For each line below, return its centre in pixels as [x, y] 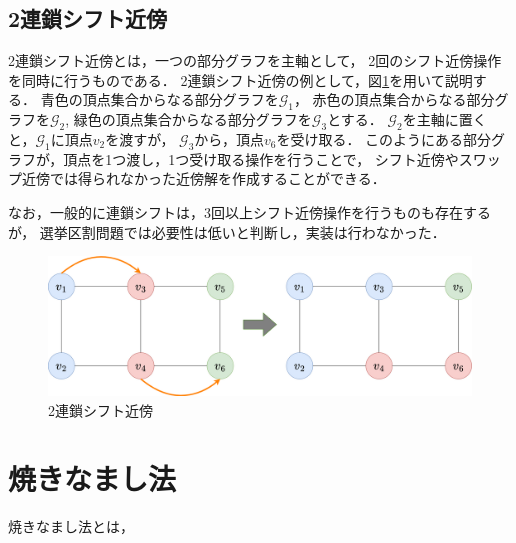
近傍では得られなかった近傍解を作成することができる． [203, 178]
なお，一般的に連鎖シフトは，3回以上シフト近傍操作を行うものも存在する [249, 211]
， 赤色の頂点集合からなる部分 [394, 99]
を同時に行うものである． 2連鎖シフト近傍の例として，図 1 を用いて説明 [240, 79]
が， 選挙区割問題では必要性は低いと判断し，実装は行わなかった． [227, 231]
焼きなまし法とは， [71, 526]
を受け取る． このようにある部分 [384, 138]
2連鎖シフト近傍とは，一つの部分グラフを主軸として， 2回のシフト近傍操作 [255, 60]
